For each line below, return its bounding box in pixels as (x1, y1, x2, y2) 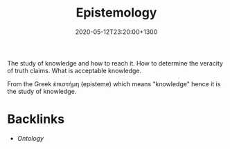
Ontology (17, 134, 44, 142)
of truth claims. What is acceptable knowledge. (7, 66, 142, 74)
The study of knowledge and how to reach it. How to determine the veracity (7, 59, 224, 67)
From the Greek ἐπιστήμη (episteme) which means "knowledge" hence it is (7, 79, 221, 88)
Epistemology (76, 5, 157, 21)
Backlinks (7, 112, 65, 127)
